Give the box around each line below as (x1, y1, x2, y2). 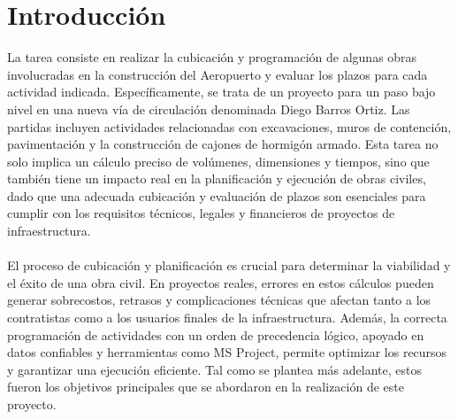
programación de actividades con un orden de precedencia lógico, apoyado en (7, 325, 424, 344)
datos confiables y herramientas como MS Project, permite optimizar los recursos (7, 343, 447, 361)
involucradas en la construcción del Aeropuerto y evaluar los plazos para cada (7, 65, 428, 83)
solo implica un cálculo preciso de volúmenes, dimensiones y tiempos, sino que (7, 151, 430, 170)
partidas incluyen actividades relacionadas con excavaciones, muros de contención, (7, 117, 452, 136)
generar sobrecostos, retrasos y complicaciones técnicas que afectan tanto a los (7, 291, 431, 309)
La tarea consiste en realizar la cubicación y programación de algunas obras (7, 48, 417, 66)
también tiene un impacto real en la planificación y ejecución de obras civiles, (7, 169, 426, 188)
